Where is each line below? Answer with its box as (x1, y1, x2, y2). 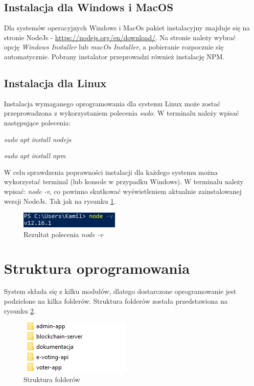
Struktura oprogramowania (4, 258, 190, 278)
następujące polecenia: (4, 117, 71, 127)
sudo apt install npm (4, 150, 66, 161)
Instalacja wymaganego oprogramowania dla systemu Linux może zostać (4, 98, 220, 108)
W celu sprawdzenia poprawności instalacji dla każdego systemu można (4, 167, 218, 177)
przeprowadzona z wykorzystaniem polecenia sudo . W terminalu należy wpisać (4, 108, 239, 118)
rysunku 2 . (4, 305, 36, 315)
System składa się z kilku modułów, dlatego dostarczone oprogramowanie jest (4, 286, 236, 296)
